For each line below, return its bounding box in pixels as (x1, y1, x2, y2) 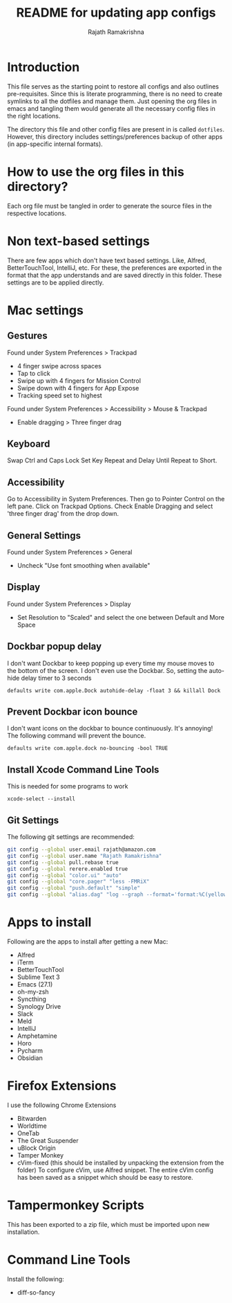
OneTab (17, 1129, 40, 1137)
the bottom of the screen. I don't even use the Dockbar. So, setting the (7, 666, 208, 674)
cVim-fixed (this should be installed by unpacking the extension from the (17, 1158, 224, 1167)
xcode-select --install (7, 796, 76, 802)
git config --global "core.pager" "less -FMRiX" (7, 878, 150, 886)
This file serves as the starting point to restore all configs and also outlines (7, 82, 220, 91)
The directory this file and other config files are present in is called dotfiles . (7, 125, 225, 133)
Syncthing (17, 995, 47, 1003)
